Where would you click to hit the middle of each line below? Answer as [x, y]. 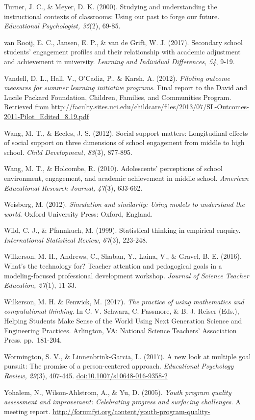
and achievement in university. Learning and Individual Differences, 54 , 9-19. [119, 61]
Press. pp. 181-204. [33, 340]
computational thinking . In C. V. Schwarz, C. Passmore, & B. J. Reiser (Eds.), [122, 311]
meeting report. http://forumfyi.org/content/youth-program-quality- [107, 411]
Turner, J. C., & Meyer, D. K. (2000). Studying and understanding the [111, 6]
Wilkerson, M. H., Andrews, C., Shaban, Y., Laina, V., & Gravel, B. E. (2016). [123, 256]
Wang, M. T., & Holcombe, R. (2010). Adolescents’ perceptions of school [113, 168]
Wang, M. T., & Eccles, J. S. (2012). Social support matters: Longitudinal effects [126, 133]
